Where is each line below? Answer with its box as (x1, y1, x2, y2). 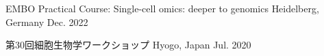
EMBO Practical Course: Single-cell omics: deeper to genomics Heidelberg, (5, 1, 319, 15)
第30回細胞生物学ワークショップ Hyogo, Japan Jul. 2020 (5, 38, 251, 52)
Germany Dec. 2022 (5, 14, 88, 29)
